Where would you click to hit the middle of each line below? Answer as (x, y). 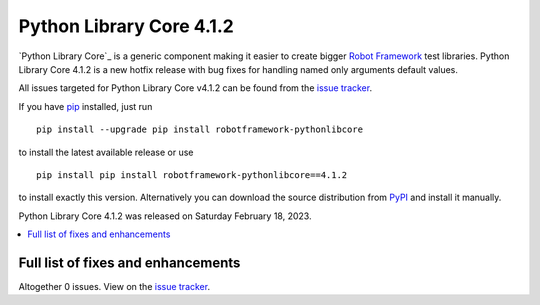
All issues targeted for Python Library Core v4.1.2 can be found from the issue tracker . (195, 88)
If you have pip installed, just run (85, 106)
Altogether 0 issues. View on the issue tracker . (114, 286)
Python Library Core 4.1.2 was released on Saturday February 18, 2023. (165, 216)
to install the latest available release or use (106, 152)
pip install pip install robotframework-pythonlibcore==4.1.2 (192, 174)
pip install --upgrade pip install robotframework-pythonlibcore (200, 129)
